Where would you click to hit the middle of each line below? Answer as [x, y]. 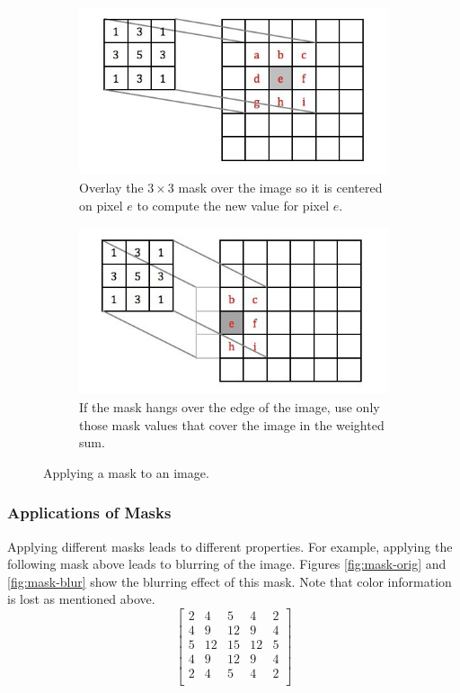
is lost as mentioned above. [81, 599]
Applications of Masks [89, 513]
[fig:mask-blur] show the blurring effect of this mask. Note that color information [230, 581]
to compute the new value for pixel [233, 205]
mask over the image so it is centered [280, 187]
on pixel [101, 205]
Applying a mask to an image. [126, 472]
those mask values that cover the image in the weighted [232, 424]
